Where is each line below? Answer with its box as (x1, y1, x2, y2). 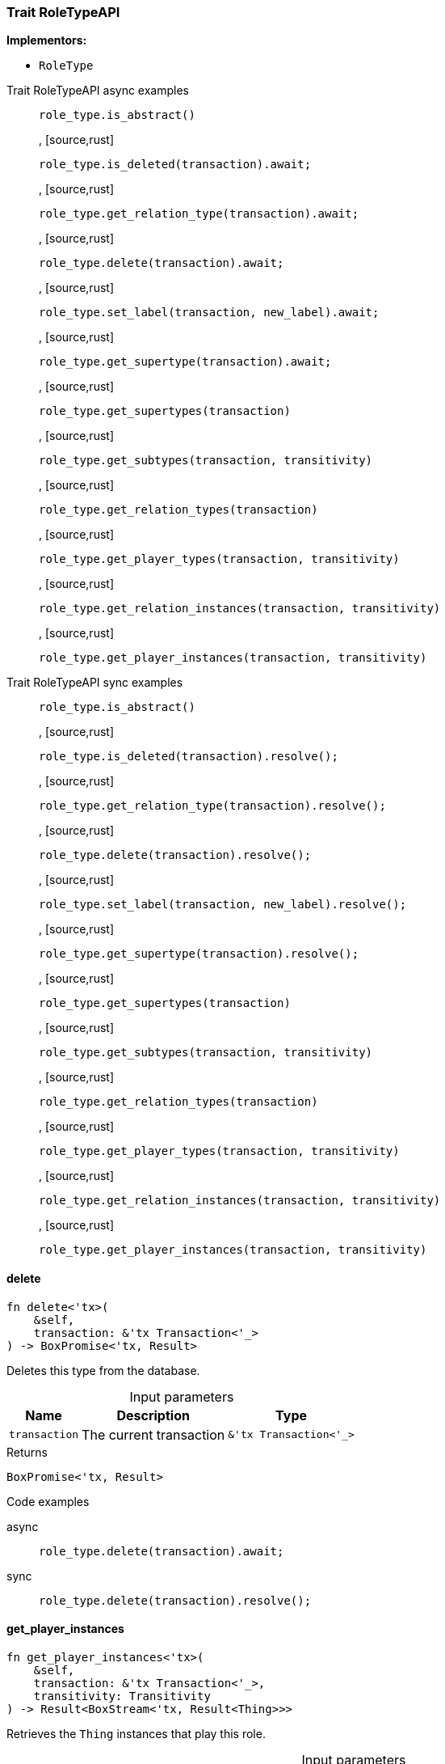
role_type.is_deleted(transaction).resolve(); (39, 750, 338, 764)
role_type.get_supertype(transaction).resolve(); (39, 947, 359, 961)
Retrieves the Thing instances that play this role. (6, 1726, 266, 1741)
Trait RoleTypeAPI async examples (6, 83, 189, 98)
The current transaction (82, 1426, 225, 1443)
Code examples (6, 1494, 90, 1508)
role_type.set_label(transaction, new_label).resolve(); (39, 898, 407, 912)
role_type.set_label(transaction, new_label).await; (39, 306, 380, 319)
